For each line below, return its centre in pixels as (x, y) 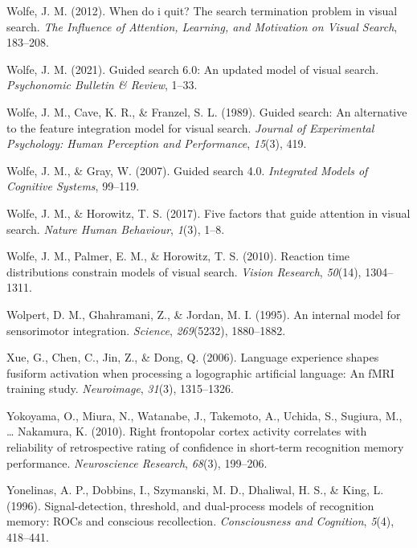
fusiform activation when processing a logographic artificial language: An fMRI (200, 372)
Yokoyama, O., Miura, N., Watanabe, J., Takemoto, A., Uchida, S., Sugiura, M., (204, 415)
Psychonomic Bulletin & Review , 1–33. (102, 85)
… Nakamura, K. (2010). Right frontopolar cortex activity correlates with (187, 431)
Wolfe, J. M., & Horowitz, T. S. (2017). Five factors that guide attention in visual (208, 213)
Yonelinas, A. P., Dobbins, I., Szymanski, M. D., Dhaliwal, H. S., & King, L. (195, 490)
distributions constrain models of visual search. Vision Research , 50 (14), (184, 271)
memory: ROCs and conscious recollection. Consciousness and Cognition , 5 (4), (200, 521)
